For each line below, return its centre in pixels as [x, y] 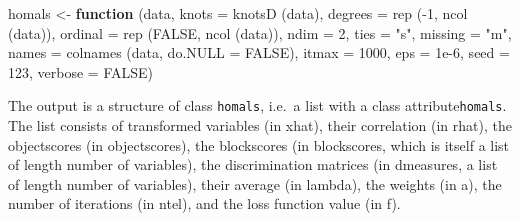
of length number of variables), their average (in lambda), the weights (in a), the [255, 183]
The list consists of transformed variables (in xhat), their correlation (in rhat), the [260, 125]
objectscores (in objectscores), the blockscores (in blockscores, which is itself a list [259, 144]
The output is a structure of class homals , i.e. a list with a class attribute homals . [257, 105]
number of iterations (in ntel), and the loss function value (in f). [204, 203]
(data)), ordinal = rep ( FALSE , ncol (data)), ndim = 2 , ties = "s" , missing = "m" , [260, 32]
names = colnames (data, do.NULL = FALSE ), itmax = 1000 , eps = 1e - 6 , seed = [259, 52]
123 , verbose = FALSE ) [81, 71]
